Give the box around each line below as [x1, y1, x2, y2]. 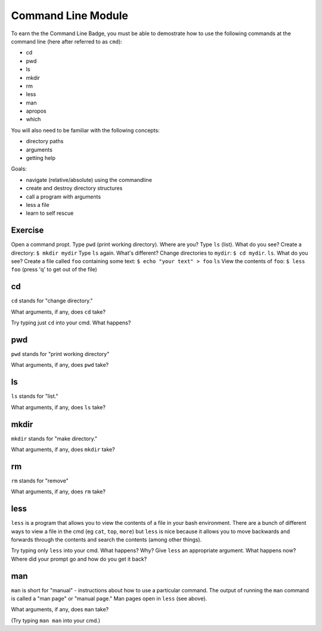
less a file [26, 201, 50, 208]
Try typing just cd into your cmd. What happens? [11, 319, 131, 326]
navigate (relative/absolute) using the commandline [26, 176, 152, 183]
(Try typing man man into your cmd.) [11, 617, 101, 624]
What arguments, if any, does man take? [11, 606, 109, 613]
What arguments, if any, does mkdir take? [11, 446, 116, 453]
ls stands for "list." [11, 392, 58, 400]
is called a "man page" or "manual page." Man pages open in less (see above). [11, 595, 208, 602]
